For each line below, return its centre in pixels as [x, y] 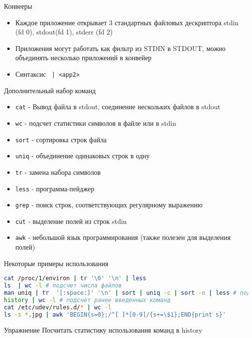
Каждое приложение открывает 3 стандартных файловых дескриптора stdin [127, 22]
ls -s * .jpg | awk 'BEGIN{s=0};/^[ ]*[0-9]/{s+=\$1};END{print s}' [115, 314]
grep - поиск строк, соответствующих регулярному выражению [109, 205]
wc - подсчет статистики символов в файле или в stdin [96, 123]
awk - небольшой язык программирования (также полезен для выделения [123, 237]
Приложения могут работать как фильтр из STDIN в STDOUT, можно [120, 48]
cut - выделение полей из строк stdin [71, 221]
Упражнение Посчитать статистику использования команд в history [103, 330]
